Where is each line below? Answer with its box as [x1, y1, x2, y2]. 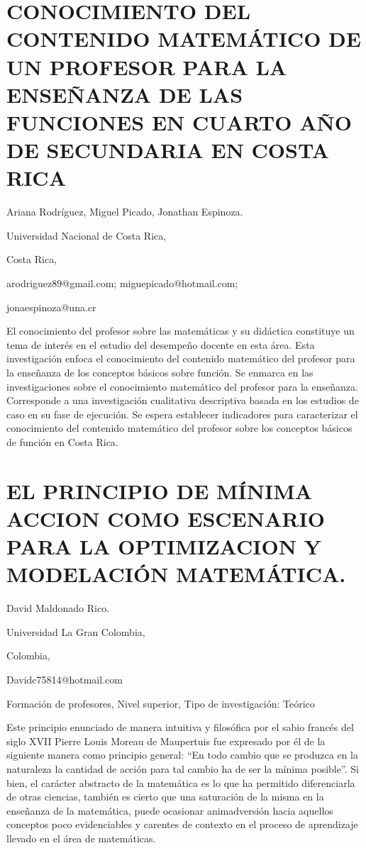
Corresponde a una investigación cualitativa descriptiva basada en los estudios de [6, 393, 359, 408]
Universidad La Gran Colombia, [6, 624, 145, 639]
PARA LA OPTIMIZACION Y [6, 532, 321, 561]
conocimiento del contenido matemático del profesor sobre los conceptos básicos [6, 420, 353, 435]
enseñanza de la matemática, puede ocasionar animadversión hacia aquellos [6, 803, 333, 818]
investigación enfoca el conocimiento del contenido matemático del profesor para [6, 351, 355, 366]
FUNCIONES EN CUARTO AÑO [6, 107, 352, 136]
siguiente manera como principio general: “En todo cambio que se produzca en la [6, 747, 358, 762]
